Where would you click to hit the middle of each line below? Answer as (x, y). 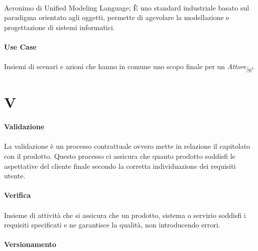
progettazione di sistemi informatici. (59, 27)
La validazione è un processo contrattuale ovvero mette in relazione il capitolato (127, 146)
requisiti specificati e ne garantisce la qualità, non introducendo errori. (112, 225)
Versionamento (30, 244)
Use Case (20, 46)
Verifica (18, 195)
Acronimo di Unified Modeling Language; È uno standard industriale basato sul (127, 7)
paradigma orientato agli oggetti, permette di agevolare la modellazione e (117, 17)
